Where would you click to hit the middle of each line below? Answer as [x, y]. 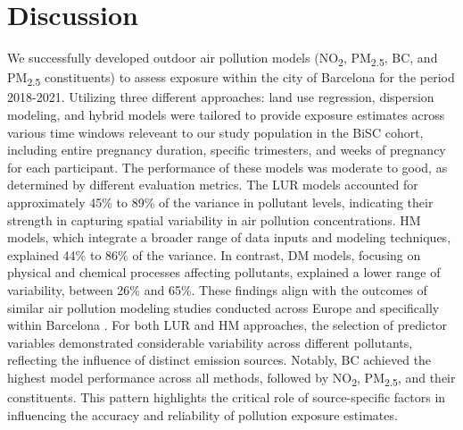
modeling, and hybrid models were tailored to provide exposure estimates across [226, 114]
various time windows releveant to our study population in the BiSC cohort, [215, 132]
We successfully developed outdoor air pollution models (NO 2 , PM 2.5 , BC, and [223, 59]
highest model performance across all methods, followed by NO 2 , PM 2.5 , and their [231, 378]
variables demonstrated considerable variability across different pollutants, [210, 342]
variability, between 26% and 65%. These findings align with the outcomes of [217, 289]
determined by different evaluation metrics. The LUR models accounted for [213, 185]
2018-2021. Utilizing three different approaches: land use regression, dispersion [221, 97]
